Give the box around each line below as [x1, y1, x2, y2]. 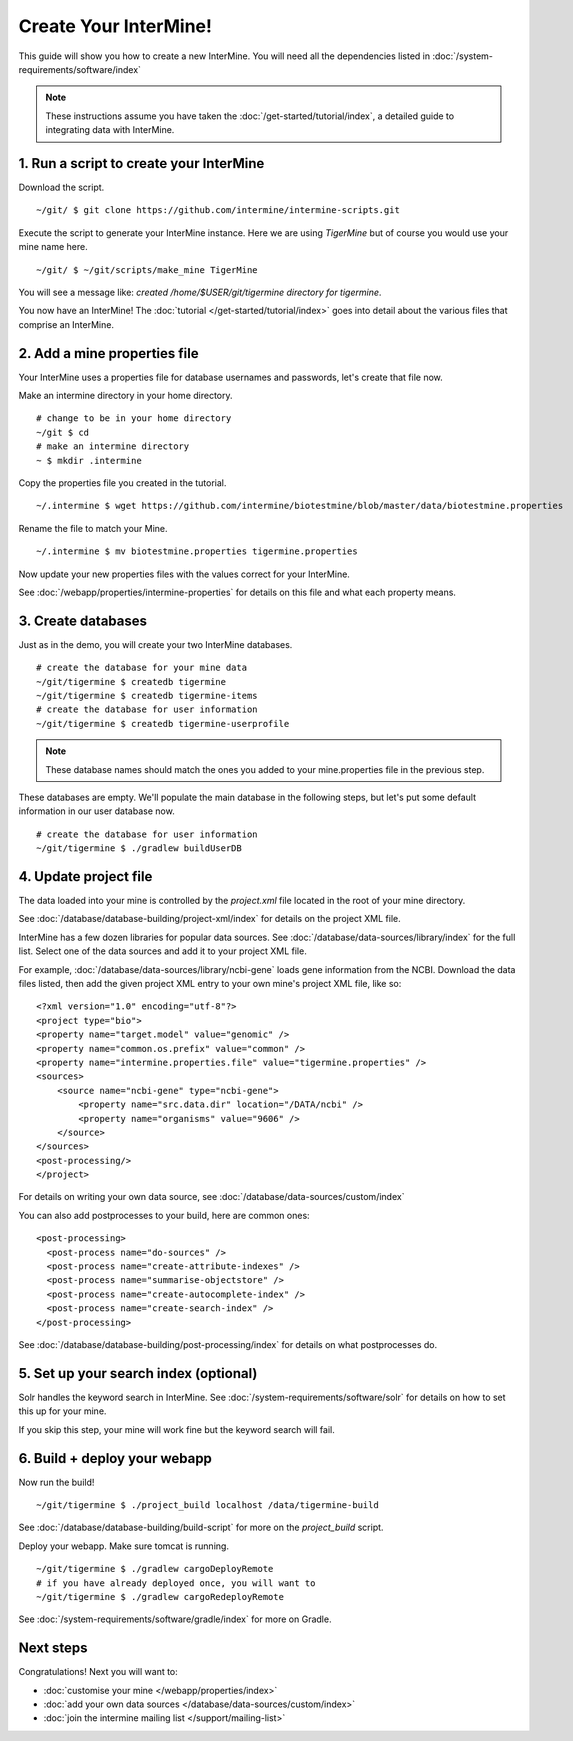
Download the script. [18, 181, 105, 194]
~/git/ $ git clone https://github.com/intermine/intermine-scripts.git [36, 205, 400, 216]
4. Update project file [18, 868, 153, 885]
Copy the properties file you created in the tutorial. [18, 477, 227, 489]
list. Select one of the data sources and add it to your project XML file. [18, 945, 307, 957]
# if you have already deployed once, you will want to [36, 1577, 316, 1589]
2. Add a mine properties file [18, 345, 199, 362]
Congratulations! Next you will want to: [18, 1666, 179, 1678]
